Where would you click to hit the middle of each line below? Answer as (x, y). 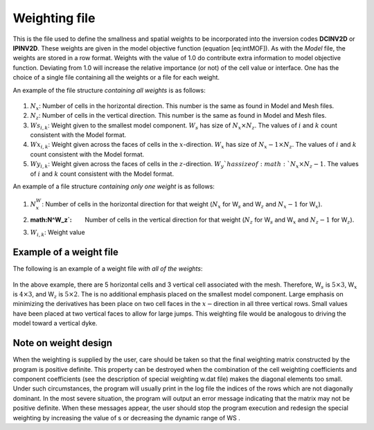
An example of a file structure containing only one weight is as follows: (114, 186)
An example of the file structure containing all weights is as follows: (109, 90)
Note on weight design (63, 343)
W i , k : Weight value (58, 233)
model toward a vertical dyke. (55, 323)
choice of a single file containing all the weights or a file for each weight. (116, 78)
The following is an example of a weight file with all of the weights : (108, 269)
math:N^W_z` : (51, 220)
